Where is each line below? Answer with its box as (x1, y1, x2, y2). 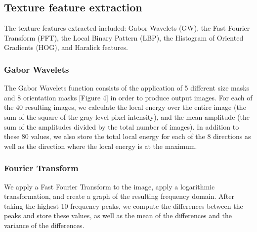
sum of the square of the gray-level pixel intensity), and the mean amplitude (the (4, 111, 250, 122)
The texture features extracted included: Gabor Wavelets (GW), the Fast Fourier (4, 23, 250, 33)
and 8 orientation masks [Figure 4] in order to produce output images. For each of (4, 92, 253, 102)
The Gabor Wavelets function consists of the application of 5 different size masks (4, 83, 250, 93)
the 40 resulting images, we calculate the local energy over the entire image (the (4, 102, 246, 112)
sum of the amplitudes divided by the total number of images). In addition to (4, 121, 239, 132)
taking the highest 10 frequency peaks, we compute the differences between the (4, 200, 243, 211)
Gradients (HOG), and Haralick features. (4, 42, 128, 52)
